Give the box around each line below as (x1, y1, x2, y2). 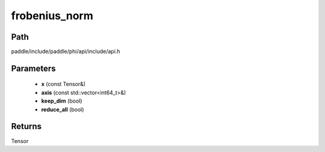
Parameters (11, 63, 56, 73)
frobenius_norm (11, 9, 93, 22)
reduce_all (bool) (41, 106, 84, 113)
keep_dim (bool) (41, 97, 82, 105)
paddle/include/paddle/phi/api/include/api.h (11, 48, 120, 55)
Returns (11, 121, 42, 132)
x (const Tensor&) (41, 81, 86, 88)
